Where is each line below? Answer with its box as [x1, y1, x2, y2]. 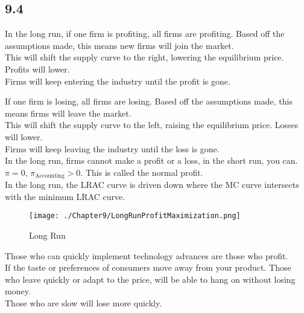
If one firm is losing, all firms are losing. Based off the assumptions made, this [5, 95, 293, 108]
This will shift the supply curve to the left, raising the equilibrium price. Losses [5, 118, 299, 131]
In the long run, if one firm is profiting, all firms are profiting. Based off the [5, 27, 285, 40]
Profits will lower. [5, 62, 70, 75]
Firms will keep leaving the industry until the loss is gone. [5, 142, 220, 155]
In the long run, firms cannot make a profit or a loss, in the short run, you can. [5, 154, 298, 167]
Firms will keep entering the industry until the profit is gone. [5, 74, 230, 87]
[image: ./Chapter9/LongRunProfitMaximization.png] [29, 211, 241, 221]
